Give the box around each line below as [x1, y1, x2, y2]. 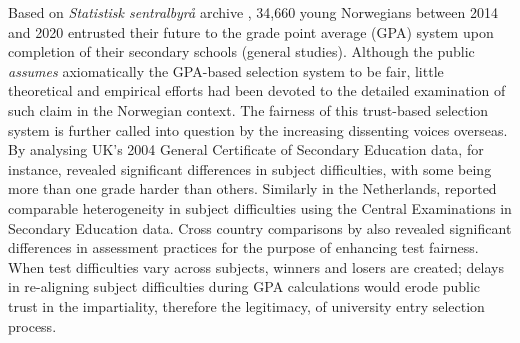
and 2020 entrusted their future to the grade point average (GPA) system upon [8, 21, 494, 42]
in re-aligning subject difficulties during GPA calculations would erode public [8, 276, 481, 297]
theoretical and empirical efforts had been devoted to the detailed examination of [8, 80, 506, 101]
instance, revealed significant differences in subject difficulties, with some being [8, 158, 492, 179]
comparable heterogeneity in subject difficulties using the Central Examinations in [8, 197, 512, 218]
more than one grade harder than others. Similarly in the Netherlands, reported [8, 178, 497, 199]
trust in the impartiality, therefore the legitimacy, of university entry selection [8, 295, 485, 316]
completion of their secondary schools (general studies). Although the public [8, 41, 475, 62]
